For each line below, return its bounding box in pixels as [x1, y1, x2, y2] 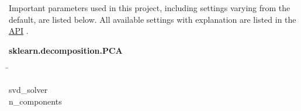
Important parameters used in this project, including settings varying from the [9, 2, 290, 13]
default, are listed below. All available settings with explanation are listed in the [9, 13, 296, 25]
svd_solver [9, 83, 48, 95]
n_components [9, 95, 62, 107]
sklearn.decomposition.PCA [9, 44, 123, 56]
